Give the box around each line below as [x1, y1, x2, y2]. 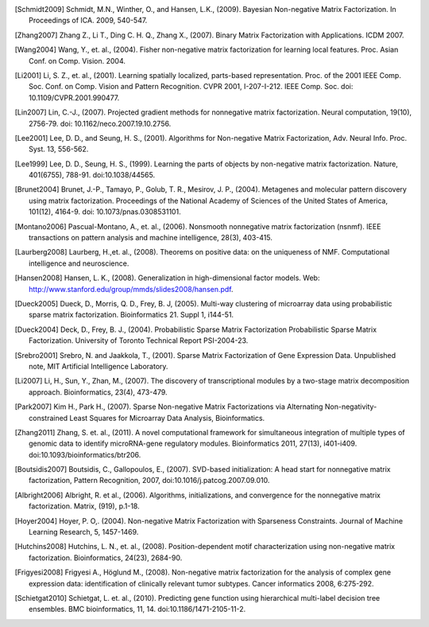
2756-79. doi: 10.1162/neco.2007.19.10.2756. [29, 119, 172, 128]
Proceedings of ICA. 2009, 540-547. [29, 16, 148, 25]
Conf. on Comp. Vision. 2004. [29, 56, 126, 65]
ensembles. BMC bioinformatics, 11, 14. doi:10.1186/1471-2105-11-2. [29, 605, 246, 614]
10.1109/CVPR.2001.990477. [29, 92, 120, 103]
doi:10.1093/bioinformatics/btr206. [29, 450, 141, 459]
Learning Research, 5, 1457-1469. [29, 528, 139, 537]
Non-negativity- [324, 402, 377, 411]
